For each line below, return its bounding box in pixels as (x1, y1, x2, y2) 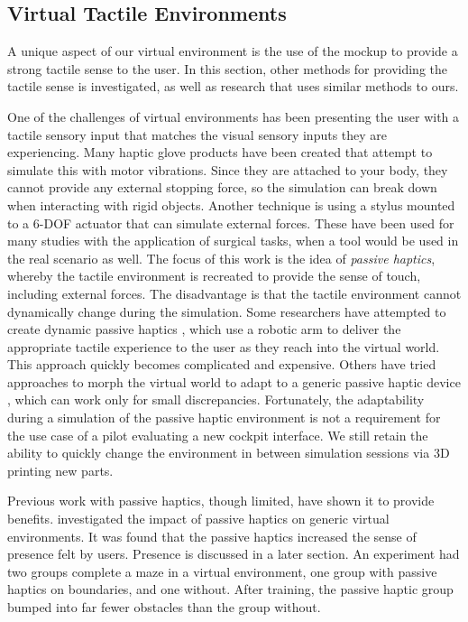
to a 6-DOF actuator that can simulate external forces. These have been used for (7, 213, 454, 232)
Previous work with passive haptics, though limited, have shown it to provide (7, 491, 435, 510)
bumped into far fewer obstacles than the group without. (7, 598, 321, 617)
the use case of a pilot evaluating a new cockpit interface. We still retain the (7, 425, 428, 444)
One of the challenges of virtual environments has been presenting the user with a (7, 107, 460, 125)
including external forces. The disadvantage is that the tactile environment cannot (7, 283, 462, 302)
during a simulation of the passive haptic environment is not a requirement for (7, 408, 441, 427)
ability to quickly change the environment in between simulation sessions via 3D (7, 443, 450, 462)
